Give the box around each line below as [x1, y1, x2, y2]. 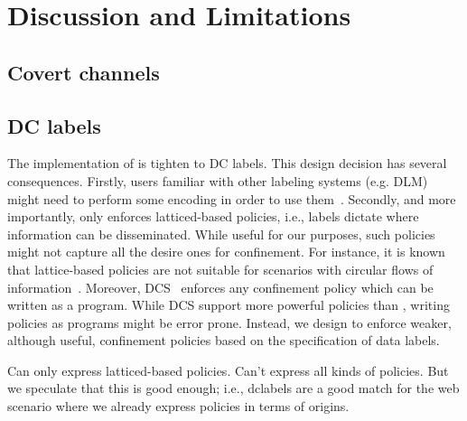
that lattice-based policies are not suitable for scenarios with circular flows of [7, 259, 434, 278]
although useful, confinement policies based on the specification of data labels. [7, 331, 440, 350]
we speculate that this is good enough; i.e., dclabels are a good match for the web [7, 379, 460, 398]
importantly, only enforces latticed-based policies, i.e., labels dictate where [7, 207, 419, 226]
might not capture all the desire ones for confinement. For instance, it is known [7, 242, 445, 261]
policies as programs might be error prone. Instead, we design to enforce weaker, [7, 313, 452, 332]
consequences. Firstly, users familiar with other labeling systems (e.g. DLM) [7, 171, 428, 190]
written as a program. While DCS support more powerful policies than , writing [7, 295, 450, 314]
